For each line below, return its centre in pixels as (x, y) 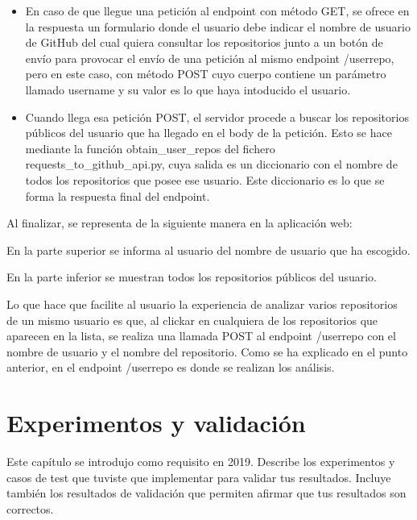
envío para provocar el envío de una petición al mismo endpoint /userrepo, (210, 58)
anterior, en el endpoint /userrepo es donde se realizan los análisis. (171, 367)
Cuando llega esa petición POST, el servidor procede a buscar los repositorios (217, 116)
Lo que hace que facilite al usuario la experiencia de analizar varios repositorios (202, 304)
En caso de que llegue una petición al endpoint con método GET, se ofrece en (217, 10)
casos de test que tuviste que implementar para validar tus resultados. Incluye (199, 477)
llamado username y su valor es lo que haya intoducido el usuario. (188, 89)
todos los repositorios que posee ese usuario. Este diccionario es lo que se (205, 179)
